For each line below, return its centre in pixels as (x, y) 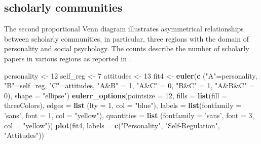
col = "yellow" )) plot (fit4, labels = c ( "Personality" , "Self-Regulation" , (112, 125)
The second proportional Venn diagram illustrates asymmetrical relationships (124, 29)
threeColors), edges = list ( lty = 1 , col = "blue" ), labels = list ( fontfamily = (123, 105)
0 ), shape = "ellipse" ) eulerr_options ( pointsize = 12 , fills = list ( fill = (116, 95)
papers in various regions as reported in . (68, 58)
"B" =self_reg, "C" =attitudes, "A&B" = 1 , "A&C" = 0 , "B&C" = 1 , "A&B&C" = (129, 85)
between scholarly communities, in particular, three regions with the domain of (127, 38)
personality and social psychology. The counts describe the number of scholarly (127, 48)
